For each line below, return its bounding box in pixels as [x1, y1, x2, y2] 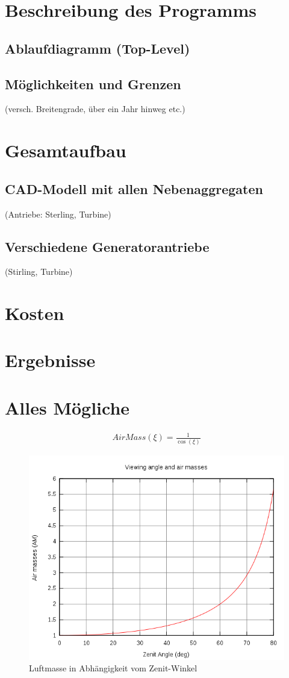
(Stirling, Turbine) [5, 265, 73, 278]
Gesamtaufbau [5, 138, 126, 163]
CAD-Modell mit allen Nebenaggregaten [5, 179, 263, 198]
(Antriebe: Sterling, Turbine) [5, 207, 111, 220]
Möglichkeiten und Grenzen [5, 74, 181, 93]
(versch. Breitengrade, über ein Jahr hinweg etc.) [5, 102, 185, 115]
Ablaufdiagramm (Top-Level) [5, 39, 190, 57]
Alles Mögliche [5, 395, 130, 419]
